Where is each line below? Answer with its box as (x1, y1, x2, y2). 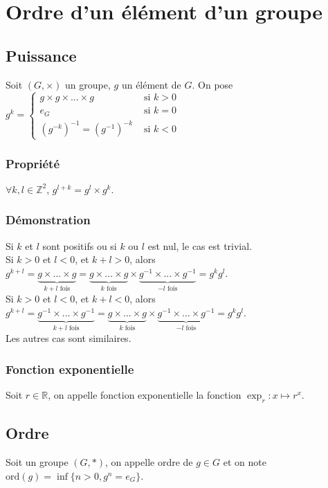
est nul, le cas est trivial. (147, 238, 253, 253)
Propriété (6, 154, 60, 172)
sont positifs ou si (42, 238, 117, 253)
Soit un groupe (6, 455, 69, 469)
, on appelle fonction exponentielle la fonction (48, 388, 242, 402)
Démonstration (6, 211, 91, 228)
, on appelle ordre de (105, 455, 193, 469)
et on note (223, 455, 266, 469)
